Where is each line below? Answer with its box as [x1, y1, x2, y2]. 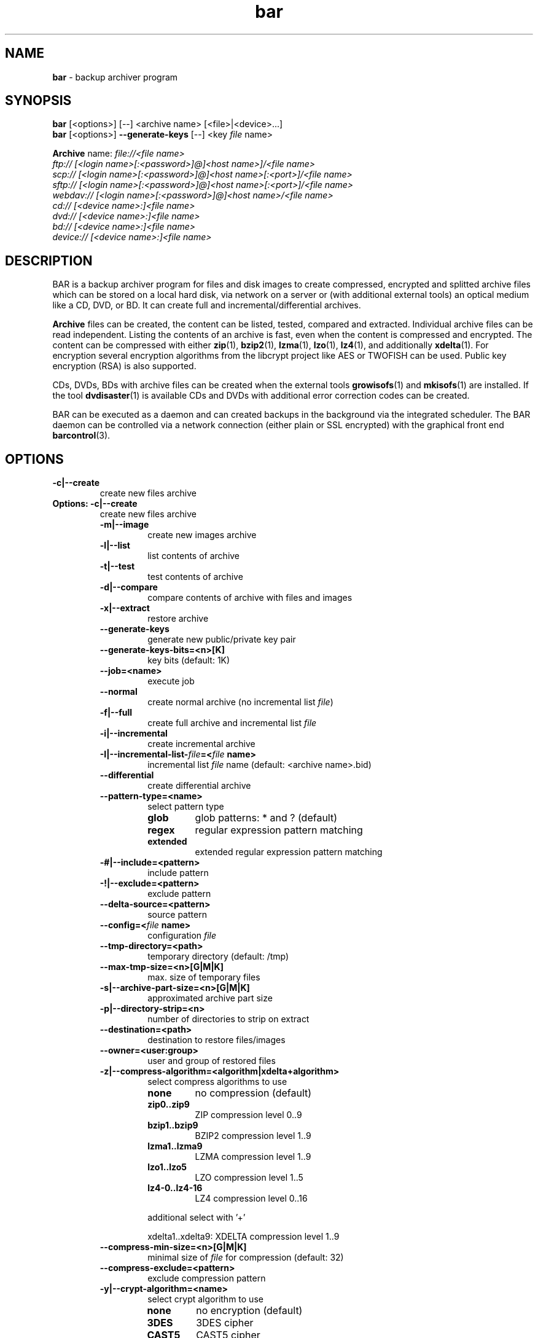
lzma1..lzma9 [147, 1141, 203, 1152]
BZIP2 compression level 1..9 [195, 1130, 311, 1141]
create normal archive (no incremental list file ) [147, 697, 333, 708]
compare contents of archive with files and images [147, 592, 353, 603]
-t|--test [99, 561, 135, 572]
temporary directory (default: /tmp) [147, 951, 289, 962]
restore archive [147, 613, 209, 624]
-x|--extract [99, 603, 150, 614]
